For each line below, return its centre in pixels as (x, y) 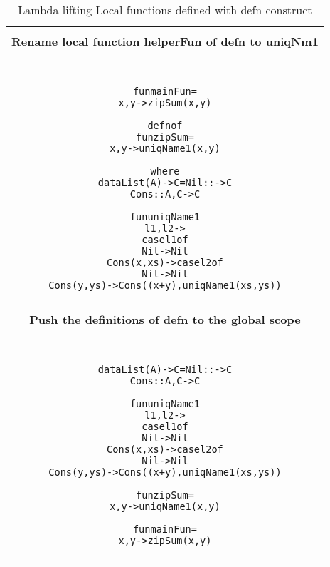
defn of (165, 126)
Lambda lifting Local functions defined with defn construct (165, 10)
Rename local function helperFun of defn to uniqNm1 (165, 41)
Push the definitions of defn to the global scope (165, 319)
